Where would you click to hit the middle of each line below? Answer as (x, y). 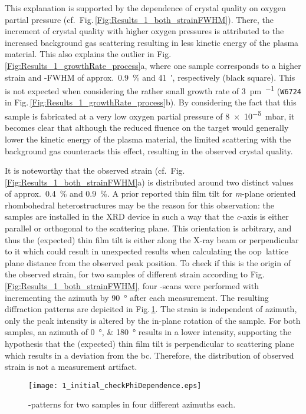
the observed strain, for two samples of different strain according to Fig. (135, 274)
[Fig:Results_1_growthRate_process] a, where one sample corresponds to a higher (153, 65)
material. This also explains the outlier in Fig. (88, 54)
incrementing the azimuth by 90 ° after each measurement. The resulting (137, 297)
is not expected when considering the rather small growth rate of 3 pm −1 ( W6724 (153, 90)
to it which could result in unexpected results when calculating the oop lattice (147, 251)
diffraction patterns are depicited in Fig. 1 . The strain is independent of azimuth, (151, 309)
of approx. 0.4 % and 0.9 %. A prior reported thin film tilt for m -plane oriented (150, 193)
